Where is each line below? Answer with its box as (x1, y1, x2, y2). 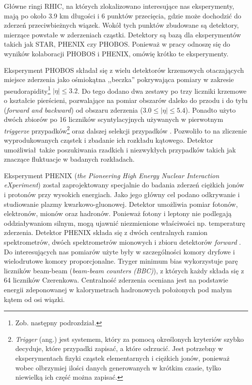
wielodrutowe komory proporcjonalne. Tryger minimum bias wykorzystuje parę (4, 256, 238, 266)
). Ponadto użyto (185, 104, 236, 115)
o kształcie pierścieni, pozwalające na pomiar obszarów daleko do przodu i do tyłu (4, 95, 248, 105)
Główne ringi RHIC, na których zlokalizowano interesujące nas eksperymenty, (4, 1, 235, 11)
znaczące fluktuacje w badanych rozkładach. (4, 154, 135, 164)
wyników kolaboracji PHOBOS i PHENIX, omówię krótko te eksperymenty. (4, 48, 229, 58)
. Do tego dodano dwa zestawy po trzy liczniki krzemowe (78, 85, 247, 96)
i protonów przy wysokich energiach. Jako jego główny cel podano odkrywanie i (4, 189, 240, 199)
